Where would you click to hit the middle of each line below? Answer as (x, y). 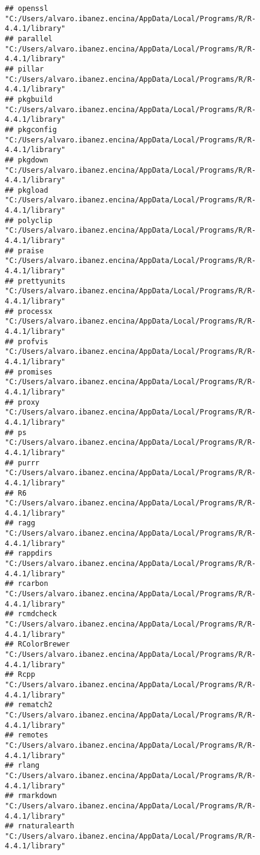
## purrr (22, 463)
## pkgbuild (29, 99)
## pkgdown (27, 160)
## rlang (22, 766)
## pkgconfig (31, 129)
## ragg (20, 523)
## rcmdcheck (31, 614)
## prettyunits (35, 281)
